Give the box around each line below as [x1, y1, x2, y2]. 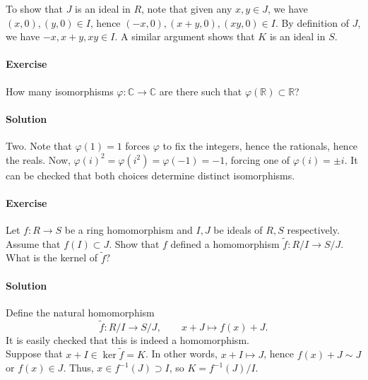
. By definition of [275, 15, 349, 30]
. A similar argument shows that [114, 29, 255, 44]
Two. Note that [6, 138, 72, 153]
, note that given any [141, 1, 232, 16]
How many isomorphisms [6, 83, 114, 98]
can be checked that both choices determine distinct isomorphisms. [6, 167, 295, 182]
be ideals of [213, 222, 263, 237]
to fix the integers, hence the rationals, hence [162, 138, 358, 153]
